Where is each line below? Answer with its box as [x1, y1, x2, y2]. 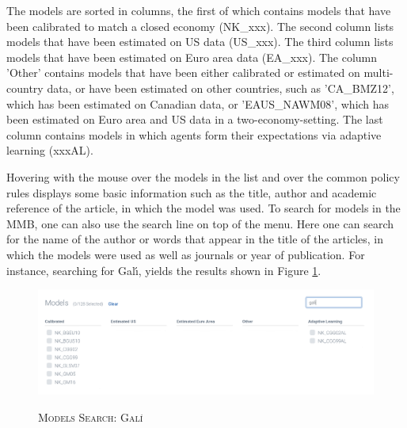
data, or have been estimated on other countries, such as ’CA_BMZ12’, [47, 79, 394, 96]
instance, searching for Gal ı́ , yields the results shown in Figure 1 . [6, 262, 321, 278]
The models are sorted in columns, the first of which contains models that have [6, 2, 391, 18]
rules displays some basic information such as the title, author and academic [6, 184, 377, 201]
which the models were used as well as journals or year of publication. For [6, 246, 365, 262]
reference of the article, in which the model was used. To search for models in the [6, 200, 401, 216]
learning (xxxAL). [6, 142, 93, 159]
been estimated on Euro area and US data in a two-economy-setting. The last [6, 111, 383, 128]
